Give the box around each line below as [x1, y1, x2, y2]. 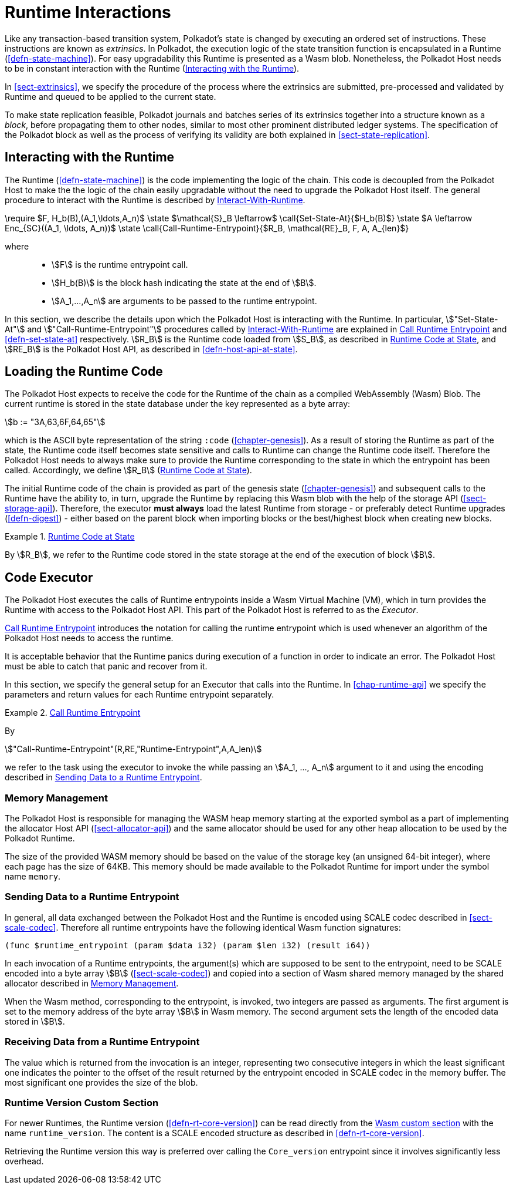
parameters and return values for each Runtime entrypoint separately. [5, 689, 274, 700]
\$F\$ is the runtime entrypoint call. [52, 259, 188, 270]
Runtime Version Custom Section [5, 1096, 159, 1109]
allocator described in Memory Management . [5, 978, 179, 988]
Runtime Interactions [5, 2, 171, 22]
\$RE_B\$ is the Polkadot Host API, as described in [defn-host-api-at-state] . [5, 343, 298, 354]
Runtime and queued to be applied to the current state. [5, 91, 216, 102]
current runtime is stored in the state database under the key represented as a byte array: [5, 399, 351, 409]
